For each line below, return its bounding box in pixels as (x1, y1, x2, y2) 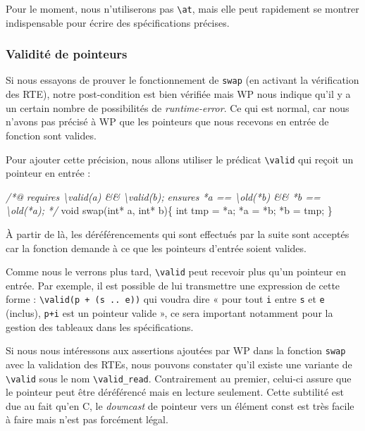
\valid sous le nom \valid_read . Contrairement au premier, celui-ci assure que (6, 370, 352, 385)
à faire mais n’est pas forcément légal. (6, 412, 168, 427)
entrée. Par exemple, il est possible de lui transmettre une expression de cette (6, 277, 340, 292)
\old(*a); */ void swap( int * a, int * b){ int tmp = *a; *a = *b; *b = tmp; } (6, 203, 333, 218)
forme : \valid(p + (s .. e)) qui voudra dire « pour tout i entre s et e (6, 292, 325, 306)
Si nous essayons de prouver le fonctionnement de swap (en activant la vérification (6, 73, 359, 87)
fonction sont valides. (6, 127, 97, 142)
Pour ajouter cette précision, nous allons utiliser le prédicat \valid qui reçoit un (6, 151, 354, 166)
